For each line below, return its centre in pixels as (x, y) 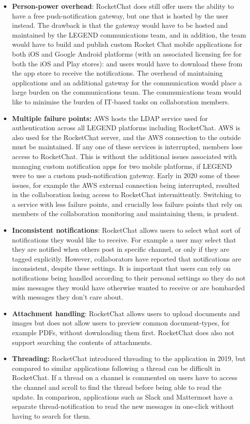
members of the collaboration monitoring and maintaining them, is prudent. (125, 213)
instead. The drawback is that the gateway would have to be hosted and (120, 25)
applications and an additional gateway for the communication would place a (127, 82)
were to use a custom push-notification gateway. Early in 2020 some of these (126, 175)
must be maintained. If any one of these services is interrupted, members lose (127, 147)
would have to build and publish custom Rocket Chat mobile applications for (127, 44)
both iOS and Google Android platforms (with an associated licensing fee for (127, 53)
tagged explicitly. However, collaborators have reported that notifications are (126, 258)
